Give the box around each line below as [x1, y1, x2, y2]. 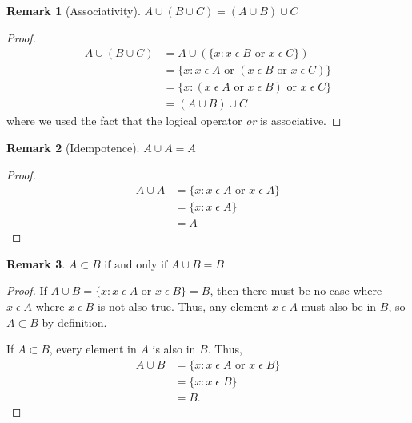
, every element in [49, 340, 137, 357]
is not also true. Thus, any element [97, 297, 269, 314]
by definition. [42, 313, 107, 330]
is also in [152, 340, 196, 357]
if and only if [104, 259, 168, 271]
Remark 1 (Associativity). [6, 2, 141, 18]
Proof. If [6, 282, 47, 299]
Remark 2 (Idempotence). [6, 139, 140, 155]
